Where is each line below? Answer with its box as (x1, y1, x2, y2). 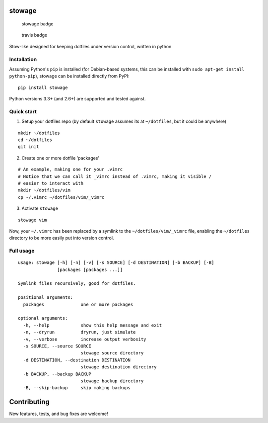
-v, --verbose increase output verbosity (23, 336, 146, 342)
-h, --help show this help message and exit (23, 322, 162, 328)
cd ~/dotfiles (18, 137, 52, 143)
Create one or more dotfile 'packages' (21, 155, 100, 161)
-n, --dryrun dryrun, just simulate (23, 330, 136, 335)
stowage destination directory (80, 364, 157, 370)
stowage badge (21, 21, 54, 27)
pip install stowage (18, 85, 68, 90)
